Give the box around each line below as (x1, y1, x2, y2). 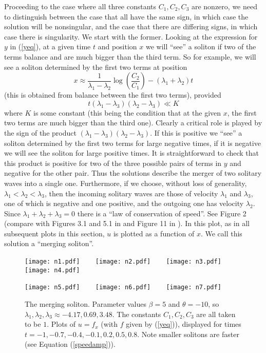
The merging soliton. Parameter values (25, 299, 146, 309)
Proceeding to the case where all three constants (4, 1, 157, 11)
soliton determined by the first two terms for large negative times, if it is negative (4, 137, 261, 148)
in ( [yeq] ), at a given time (10, 41, 91, 52)
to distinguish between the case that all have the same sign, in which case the (4, 11, 249, 22)
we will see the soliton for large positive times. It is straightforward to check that (4, 147, 259, 158)
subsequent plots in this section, (4, 228, 105, 238)
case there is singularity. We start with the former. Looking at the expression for (4, 31, 258, 42)
